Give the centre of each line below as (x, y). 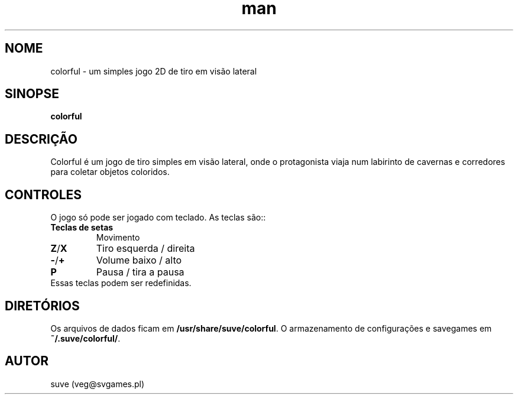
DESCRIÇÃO (41, 139)
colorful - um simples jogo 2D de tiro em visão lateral (154, 71)
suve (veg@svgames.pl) (98, 384)
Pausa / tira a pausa (140, 272)
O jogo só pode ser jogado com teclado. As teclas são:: (158, 218)
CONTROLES (43, 194)
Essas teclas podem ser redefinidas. (121, 283)
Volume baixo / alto (139, 260)
